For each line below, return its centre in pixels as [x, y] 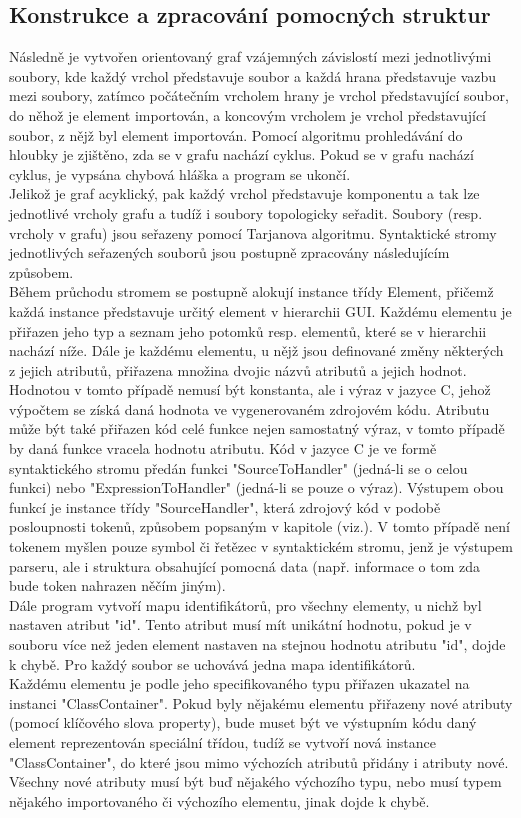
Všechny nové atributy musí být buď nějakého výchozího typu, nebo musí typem [255, 781]
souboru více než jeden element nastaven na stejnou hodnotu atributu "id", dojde [257, 644]
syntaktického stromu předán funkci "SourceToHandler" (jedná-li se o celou [238, 467]
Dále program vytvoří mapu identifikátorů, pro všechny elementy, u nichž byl [245, 604]
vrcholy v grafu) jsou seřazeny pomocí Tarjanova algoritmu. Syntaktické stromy [253, 232]
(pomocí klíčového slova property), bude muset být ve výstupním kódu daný [243, 722]
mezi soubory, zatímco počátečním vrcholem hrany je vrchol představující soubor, [259, 95]
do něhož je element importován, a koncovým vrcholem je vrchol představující [247, 114]
